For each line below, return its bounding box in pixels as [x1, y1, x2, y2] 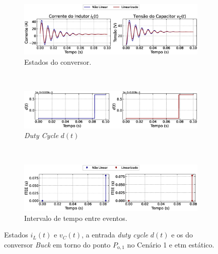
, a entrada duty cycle [81, 229, 149, 240]
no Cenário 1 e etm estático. [127, 239, 214, 249]
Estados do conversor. [24, 57, 92, 67]
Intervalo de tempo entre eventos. [24, 212, 127, 223]
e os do [171, 229, 193, 240]
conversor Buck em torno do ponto [4, 239, 111, 249]
